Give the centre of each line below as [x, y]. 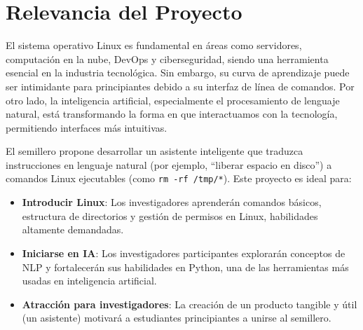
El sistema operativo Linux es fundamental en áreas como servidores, [154, 45]
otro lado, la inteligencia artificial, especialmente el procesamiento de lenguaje [173, 100]
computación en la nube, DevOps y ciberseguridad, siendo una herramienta [167, 59]
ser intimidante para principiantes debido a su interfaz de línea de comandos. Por [180, 86]
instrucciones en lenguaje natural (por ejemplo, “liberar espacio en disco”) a [169, 164]
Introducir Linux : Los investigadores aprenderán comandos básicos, [172, 202]
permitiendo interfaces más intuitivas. [87, 127]
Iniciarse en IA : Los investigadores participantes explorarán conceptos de [184, 253]
